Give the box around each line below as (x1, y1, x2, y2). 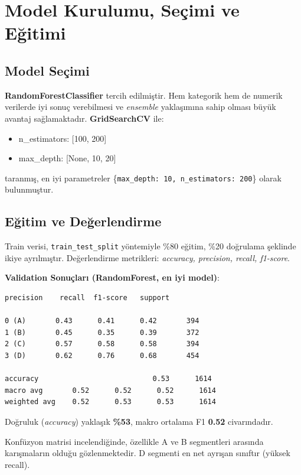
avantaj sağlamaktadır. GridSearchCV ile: (5, 112, 164, 124)
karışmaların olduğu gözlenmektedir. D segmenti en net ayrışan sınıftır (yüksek (5, 447, 290, 459)
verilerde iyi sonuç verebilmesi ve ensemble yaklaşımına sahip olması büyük (5, 100, 276, 113)
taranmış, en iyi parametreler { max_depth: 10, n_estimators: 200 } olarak (5, 171, 282, 184)
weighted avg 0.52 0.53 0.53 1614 (5, 398, 216, 406)
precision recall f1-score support (5, 294, 170, 302)
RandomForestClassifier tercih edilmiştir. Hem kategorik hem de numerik (5, 89, 283, 101)
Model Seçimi (5, 61, 90, 79)
